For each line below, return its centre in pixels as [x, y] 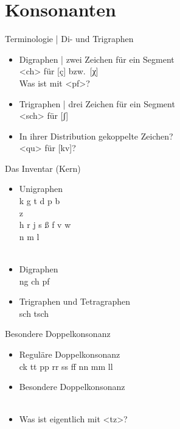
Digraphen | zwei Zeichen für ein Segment [97, 59]
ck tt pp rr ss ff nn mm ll [66, 366]
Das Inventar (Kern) [43, 168]
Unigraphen [41, 189]
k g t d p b [40, 201]
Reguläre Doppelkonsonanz [70, 354]
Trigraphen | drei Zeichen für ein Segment [97, 103]
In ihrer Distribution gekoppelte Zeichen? [96, 136]
